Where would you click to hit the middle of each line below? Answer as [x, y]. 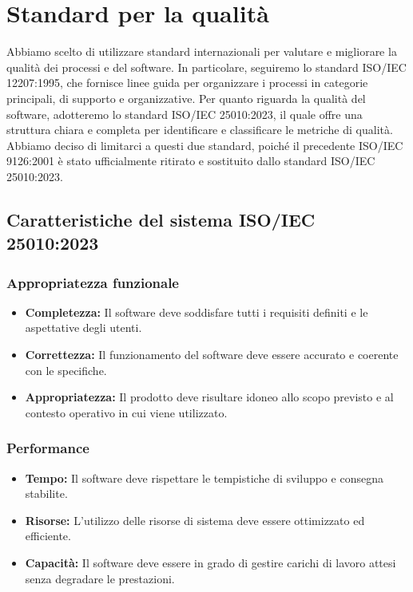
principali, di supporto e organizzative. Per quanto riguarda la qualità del [186, 98]
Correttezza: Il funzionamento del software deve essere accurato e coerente [212, 355]
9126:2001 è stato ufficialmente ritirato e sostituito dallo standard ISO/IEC [191, 161]
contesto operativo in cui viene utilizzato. [126, 412]
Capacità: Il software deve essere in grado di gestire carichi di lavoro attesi [210, 563]
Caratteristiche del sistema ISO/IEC [161, 219]
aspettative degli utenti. [83, 328]
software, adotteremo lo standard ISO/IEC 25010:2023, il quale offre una [185, 114]
